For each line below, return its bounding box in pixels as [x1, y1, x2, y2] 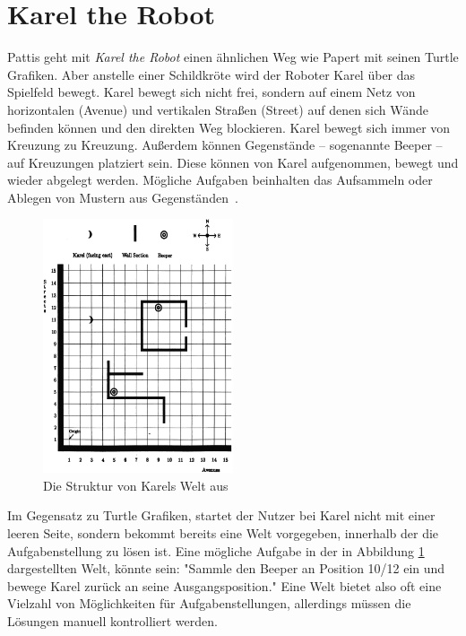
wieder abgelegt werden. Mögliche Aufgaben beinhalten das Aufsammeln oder [7, 170, 433, 189]
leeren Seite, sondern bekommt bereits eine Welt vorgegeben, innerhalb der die [7, 523, 439, 542]
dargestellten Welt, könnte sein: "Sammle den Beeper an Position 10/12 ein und [7, 559, 445, 578]
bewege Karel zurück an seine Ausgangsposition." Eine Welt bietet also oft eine [7, 576, 442, 595]
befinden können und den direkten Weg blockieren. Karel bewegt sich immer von [7, 118, 451, 136]
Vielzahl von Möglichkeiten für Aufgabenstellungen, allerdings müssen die [7, 594, 411, 613]
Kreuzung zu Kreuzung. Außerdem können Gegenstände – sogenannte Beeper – [7, 135, 443, 154]
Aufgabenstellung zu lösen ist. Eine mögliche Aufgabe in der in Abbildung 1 [7, 541, 425, 560]
